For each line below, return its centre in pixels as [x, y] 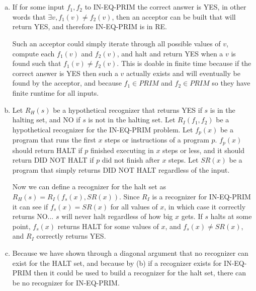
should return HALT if [47, 150]
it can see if [30, 206]
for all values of [134, 206]
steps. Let [184, 160]
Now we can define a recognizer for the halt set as [89, 187]
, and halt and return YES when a [170, 53]
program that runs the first [54, 140]
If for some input [38, 7]
